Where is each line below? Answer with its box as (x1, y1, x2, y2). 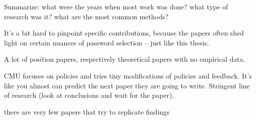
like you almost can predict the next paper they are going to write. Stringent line (4, 80, 250, 90)
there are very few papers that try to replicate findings (4, 106, 170, 117)
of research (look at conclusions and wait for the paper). (4, 90, 174, 100)
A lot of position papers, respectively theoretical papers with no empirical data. (4, 54, 245, 64)
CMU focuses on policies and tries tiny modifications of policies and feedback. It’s (4, 70, 252, 80)
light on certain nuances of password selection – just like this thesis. (4, 37, 209, 47)
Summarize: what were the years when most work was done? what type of (4, 1, 228, 11)
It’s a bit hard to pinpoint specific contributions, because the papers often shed (4, 28, 244, 38)
